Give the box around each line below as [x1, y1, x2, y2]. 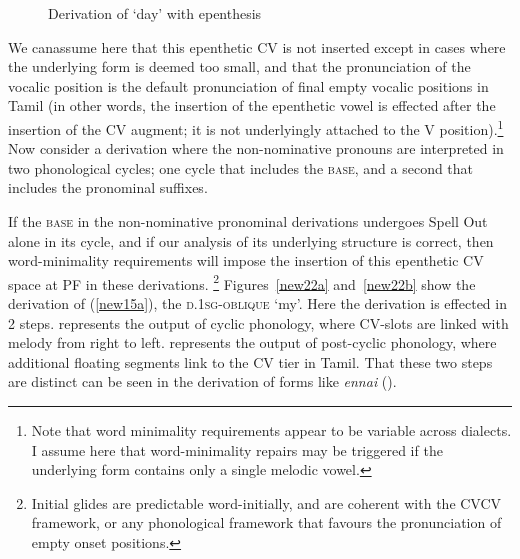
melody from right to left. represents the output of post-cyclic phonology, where [8, 332, 497, 353]
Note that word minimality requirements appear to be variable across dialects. [31, 420, 512, 440]
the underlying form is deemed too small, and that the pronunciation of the [8, 56, 471, 77]
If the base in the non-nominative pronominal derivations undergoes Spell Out [8, 211, 488, 231]
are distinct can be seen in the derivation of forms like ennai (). [8, 371, 397, 392]
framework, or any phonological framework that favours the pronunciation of [31, 512, 502, 533]
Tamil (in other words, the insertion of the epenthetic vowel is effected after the [8, 95, 496, 116]
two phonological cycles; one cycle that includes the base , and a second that [8, 157, 474, 178]
